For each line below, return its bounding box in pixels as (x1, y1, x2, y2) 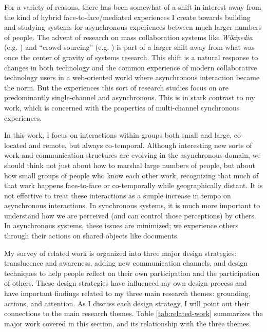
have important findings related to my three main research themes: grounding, (4, 288, 251, 299)
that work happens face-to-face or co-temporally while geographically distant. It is (4, 180, 263, 191)
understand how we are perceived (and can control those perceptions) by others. (4, 210, 256, 220)
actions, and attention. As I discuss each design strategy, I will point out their (4, 298, 250, 308)
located (4, 139, 27, 150)
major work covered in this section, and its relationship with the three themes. (4, 318, 251, 328)
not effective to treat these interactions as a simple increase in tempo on (4, 190, 231, 200)
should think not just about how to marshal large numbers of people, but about (4, 159, 255, 170)
